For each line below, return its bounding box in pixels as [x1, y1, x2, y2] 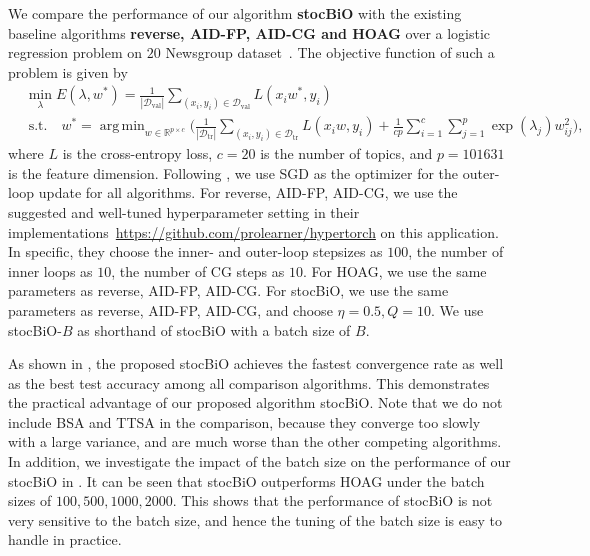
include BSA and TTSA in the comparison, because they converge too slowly [8, 411, 481, 432]
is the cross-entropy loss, [62, 143, 213, 164]
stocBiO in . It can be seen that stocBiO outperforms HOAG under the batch [8, 470, 485, 491]
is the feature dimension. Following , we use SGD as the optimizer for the [8, 162, 459, 183]
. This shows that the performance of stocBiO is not [172, 490, 493, 511]
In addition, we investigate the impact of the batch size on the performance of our [8, 451, 511, 472]
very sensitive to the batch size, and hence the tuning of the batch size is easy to [8, 509, 502, 530]
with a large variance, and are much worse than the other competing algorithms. [8, 431, 502, 452]
